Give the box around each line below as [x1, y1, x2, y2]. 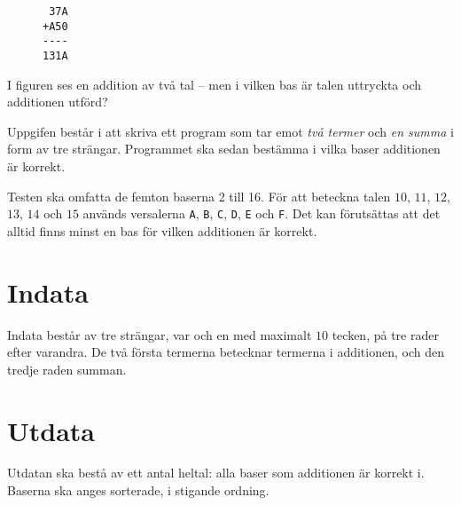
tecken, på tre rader [332, 325, 439, 343]
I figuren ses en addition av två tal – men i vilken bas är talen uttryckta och [7, 75, 421, 93]
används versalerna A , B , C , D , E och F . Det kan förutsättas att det [82, 204, 441, 223]
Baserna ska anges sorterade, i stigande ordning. [7, 481, 270, 500]
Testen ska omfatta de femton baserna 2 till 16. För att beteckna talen [7, 186, 391, 205]
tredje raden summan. [7, 359, 127, 378]
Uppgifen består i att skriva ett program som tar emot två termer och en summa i [7, 122, 454, 140]
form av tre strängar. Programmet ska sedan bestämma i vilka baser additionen [7, 139, 441, 158]
